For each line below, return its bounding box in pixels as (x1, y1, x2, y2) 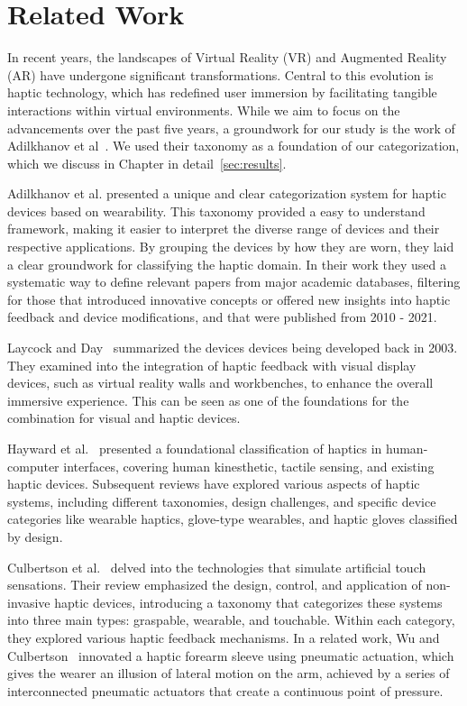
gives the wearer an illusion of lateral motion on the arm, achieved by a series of (7, 664, 450, 683)
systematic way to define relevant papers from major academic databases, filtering (7, 272, 461, 291)
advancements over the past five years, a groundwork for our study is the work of (7, 118, 455, 137)
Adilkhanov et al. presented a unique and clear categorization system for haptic (7, 184, 446, 203)
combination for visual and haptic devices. (7, 408, 241, 427)
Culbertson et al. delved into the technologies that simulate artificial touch (7, 557, 426, 576)
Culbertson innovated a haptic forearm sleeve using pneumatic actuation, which (7, 646, 454, 665)
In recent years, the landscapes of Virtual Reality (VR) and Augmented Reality (7, 48, 447, 67)
